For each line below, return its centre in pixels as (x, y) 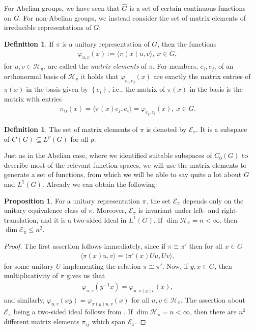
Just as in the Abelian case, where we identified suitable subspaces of (108, 155)
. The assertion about (213, 299)
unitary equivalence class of (45, 210)
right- (230, 210)
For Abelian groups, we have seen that (62, 8)
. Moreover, (110, 210)
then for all (206, 245)
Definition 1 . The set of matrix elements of (71, 129)
